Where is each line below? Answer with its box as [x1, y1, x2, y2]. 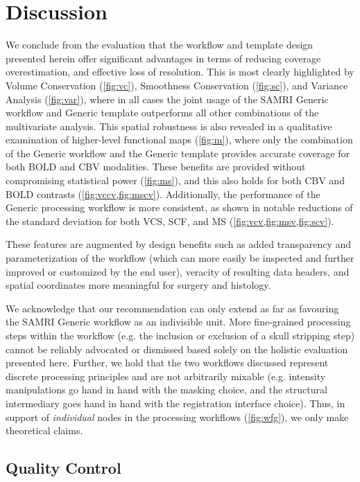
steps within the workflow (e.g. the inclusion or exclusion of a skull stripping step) [6, 328, 355, 342]
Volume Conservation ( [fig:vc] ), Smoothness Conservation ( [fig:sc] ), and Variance [6, 78, 348, 92]
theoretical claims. [6, 423, 83, 438]
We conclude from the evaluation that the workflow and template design [6, 37, 314, 52]
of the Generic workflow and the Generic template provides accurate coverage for [6, 145, 350, 160]
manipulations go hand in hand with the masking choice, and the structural [6, 382, 327, 397]
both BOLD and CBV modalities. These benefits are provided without [6, 159, 306, 174]
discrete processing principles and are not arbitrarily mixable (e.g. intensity [6, 368, 326, 383]
